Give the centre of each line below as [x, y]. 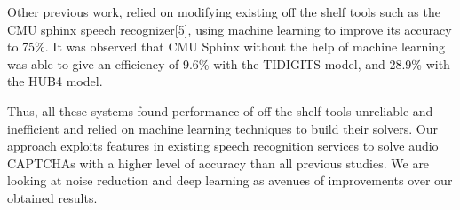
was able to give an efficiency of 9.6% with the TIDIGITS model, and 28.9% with [229, 63]
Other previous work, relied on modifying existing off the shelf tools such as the [224, 12]
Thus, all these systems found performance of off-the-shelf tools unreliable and [220, 110]
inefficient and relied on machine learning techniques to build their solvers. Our [222, 128]
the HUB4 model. [55, 81]
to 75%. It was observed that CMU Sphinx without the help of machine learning [226, 47]
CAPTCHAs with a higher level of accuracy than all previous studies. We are [218, 163]
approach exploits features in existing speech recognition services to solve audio [223, 146]
